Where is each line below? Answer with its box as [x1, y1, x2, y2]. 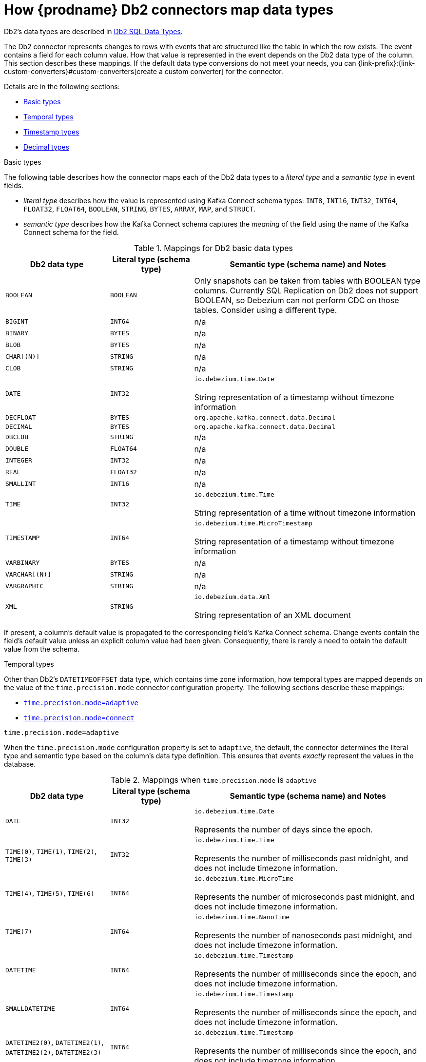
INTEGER [5, 457, 32, 464]
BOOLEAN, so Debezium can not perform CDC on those [194, 295, 399, 305]
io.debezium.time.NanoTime [194, 913, 290, 921]
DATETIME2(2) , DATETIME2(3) [5, 1047, 101, 1057]
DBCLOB [5, 433, 28, 441]
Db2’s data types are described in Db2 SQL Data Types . [4, 27, 183, 36]
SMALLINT [5, 480, 36, 488]
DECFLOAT [5, 413, 36, 421]
